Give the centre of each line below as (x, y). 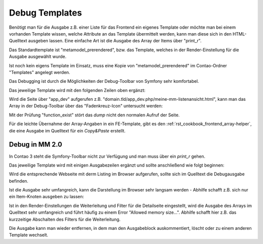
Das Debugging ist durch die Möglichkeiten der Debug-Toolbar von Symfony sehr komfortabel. (104, 81)
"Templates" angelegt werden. (40, 72)
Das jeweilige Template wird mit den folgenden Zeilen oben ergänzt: (77, 90)
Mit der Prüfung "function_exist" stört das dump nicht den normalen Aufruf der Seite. (94, 115)
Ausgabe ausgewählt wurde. (38, 56)
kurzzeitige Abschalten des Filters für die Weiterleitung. (65, 219)
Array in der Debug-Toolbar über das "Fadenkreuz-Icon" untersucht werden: (86, 106)
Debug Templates (46, 13)
